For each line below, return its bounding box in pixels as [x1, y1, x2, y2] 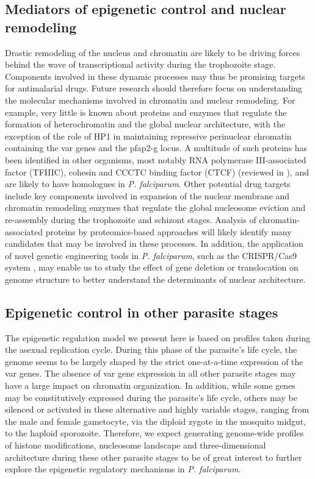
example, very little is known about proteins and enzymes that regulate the [5, 105, 287, 118]
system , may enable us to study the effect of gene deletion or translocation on [5, 261, 299, 274]
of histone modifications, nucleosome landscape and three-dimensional [5, 439, 266, 452]
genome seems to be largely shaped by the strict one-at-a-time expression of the [5, 355, 303, 367]
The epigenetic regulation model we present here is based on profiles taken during [5, 331, 311, 344]
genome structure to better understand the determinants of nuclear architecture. [5, 272, 306, 285]
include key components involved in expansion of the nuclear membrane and [5, 189, 290, 202]
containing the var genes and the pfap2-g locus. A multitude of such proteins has [5, 141, 308, 154]
